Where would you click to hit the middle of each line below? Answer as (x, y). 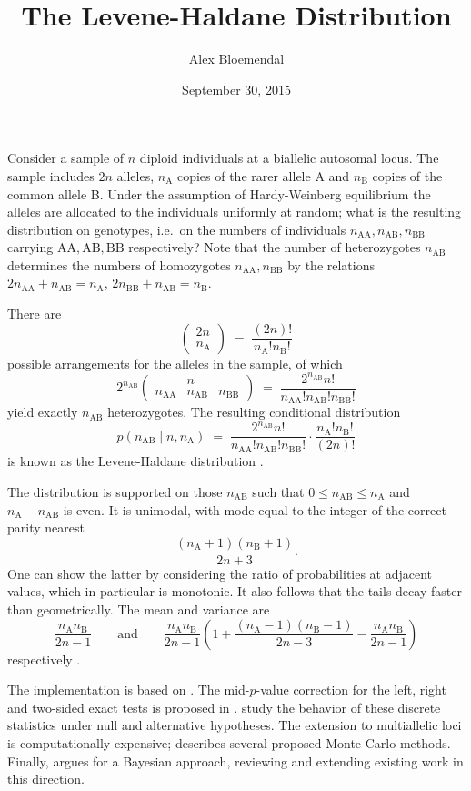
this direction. (46, 779)
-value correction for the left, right (351, 690)
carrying (30, 247)
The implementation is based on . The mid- (129, 690)
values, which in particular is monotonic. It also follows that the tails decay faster (235, 591)
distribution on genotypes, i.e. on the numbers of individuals (177, 229)
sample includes (51, 175)
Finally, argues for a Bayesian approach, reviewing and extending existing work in (235, 761)
